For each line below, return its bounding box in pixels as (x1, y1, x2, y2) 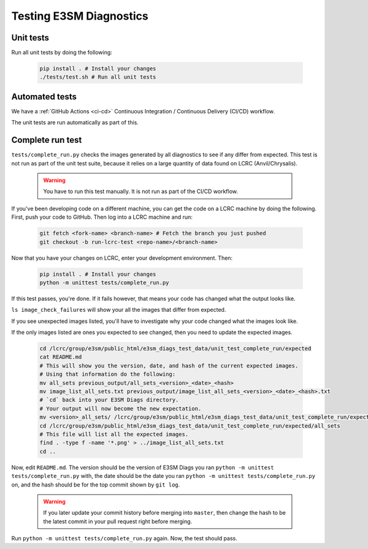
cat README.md (39, 354, 82, 361)
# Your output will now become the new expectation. (39, 405, 202, 412)
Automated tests (11, 91, 77, 102)
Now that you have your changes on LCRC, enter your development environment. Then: (11, 254, 233, 262)
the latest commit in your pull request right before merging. (43, 518, 193, 525)
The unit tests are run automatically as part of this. (11, 119, 139, 126)
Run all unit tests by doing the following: (11, 49, 113, 56)
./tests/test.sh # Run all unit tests (39, 74, 156, 81)
